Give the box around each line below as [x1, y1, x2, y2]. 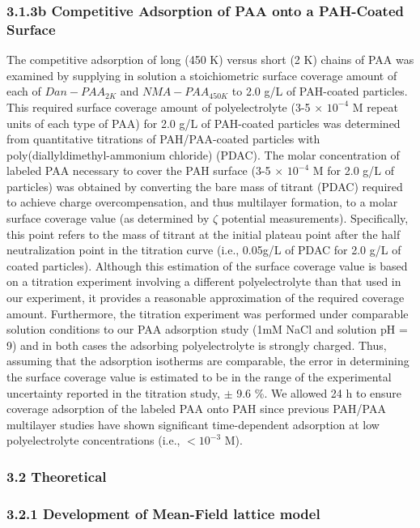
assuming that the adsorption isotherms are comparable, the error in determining [6, 352, 409, 369]
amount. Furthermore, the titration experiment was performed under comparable [6, 304, 409, 321]
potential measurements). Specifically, [221, 210, 409, 227]
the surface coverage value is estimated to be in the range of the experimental [6, 368, 392, 385]
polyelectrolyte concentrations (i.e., [6, 432, 180, 449]
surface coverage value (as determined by [6, 210, 210, 227]
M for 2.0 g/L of [312, 162, 395, 179]
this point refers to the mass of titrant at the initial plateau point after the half [6, 225, 401, 242]
